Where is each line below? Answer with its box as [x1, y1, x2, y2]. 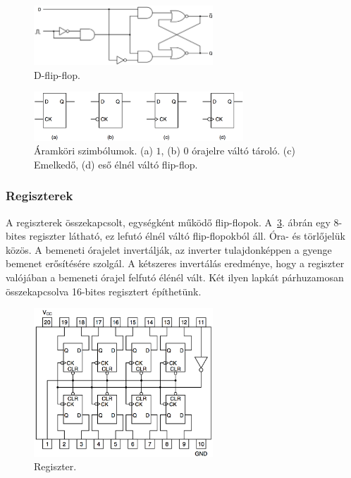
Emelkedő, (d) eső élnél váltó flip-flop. [34, 157, 198, 171]
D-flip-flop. [34, 67, 80, 82]
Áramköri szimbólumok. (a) [34, 143, 153, 158]
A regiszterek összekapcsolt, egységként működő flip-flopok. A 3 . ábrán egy [6, 214, 331, 229]
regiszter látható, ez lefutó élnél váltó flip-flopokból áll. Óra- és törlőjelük [29, 228, 345, 243]
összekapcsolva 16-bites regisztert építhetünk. [6, 283, 202, 298]
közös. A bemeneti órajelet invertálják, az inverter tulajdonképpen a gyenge [6, 242, 332, 257]
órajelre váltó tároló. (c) [192, 143, 295, 158]
